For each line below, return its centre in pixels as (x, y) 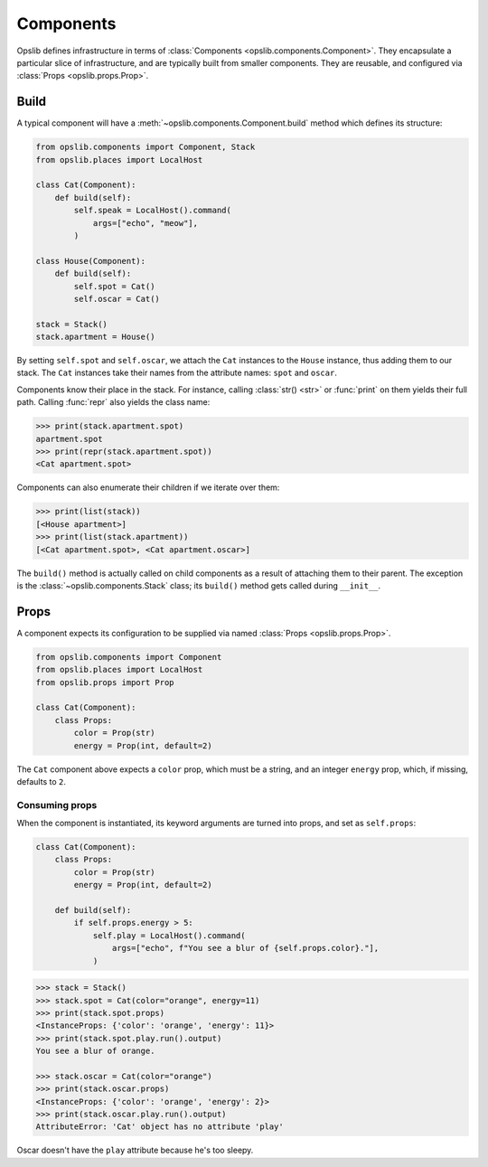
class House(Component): (91, 261)
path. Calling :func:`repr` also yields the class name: (113, 402)
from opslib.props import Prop (105, 682)
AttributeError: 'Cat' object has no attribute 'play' (160, 1127)
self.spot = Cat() (114, 286)
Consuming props (57, 805)
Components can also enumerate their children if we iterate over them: (148, 487)
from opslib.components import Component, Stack (145, 147)
